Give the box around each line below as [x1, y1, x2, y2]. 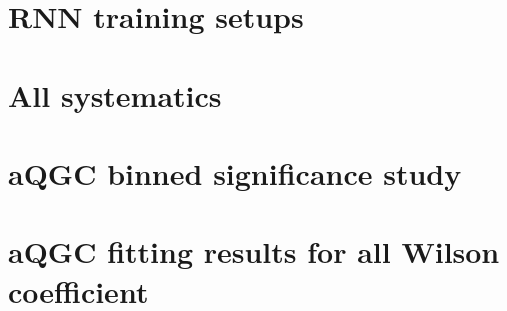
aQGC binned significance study [8, 152, 462, 193]
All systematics [8, 74, 222, 115]
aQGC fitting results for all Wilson [8, 231, 500, 272]
